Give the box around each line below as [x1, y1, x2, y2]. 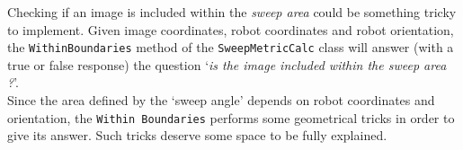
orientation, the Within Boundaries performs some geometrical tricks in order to [7, 108, 455, 127]
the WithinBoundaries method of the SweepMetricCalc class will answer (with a [7, 38, 454, 57]
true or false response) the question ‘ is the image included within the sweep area [7, 55, 447, 74]
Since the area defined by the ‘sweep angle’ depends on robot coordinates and [7, 91, 435, 110]
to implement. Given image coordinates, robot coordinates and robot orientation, [7, 20, 454, 39]
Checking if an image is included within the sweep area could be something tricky [7, 3, 457, 21]
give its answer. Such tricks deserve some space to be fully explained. [7, 126, 387, 145]
